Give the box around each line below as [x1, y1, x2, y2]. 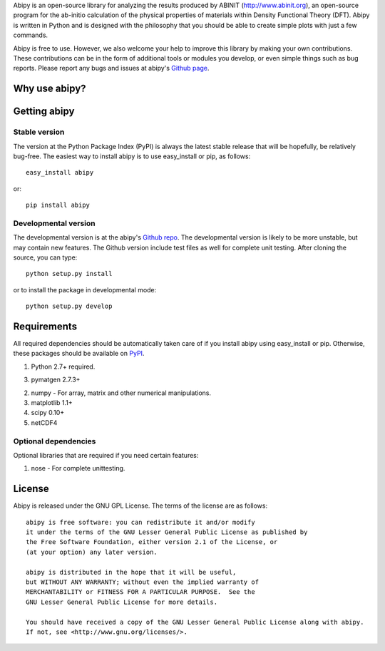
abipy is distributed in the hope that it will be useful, [26, 568, 237, 576]
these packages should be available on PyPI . [13, 349, 145, 358]
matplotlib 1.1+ [31, 399, 73, 407]
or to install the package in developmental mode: [13, 285, 157, 294]
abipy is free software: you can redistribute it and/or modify [26, 518, 256, 526]
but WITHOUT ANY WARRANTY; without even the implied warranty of [26, 578, 260, 586]
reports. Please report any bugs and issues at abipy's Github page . [13, 64, 210, 73]
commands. [13, 31, 48, 39]
